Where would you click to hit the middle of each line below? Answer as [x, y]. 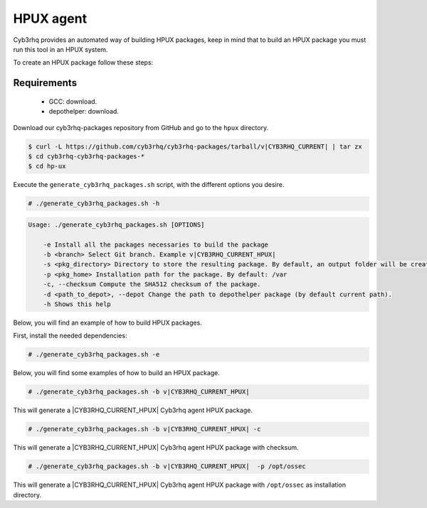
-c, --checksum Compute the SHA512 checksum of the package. [152, 285]
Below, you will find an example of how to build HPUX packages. [107, 323]
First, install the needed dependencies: [70, 336]
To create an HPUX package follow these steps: [83, 63]
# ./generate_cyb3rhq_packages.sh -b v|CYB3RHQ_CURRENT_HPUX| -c [144, 429]
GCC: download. [73, 101]
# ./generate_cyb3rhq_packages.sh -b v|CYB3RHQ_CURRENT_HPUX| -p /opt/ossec [167, 466]
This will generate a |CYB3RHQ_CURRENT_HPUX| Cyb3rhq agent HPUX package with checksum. [156, 448]
